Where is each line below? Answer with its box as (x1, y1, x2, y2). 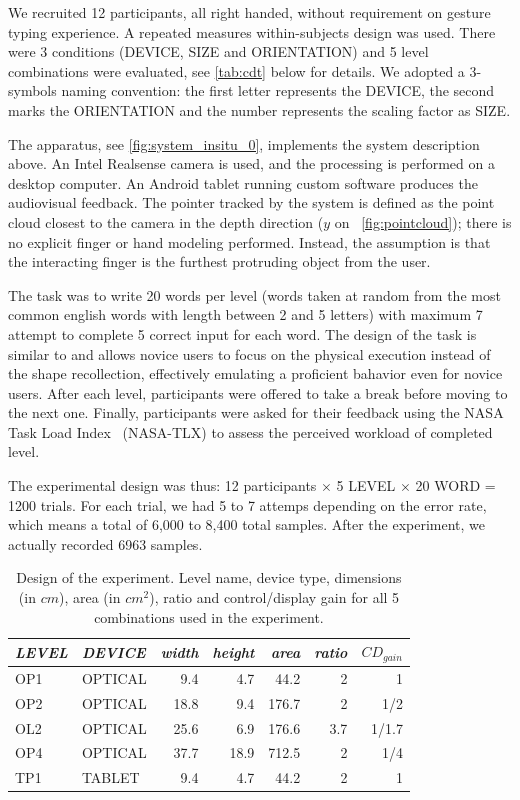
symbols (8, 80, 57, 101)
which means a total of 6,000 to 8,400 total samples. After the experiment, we (8, 514, 486, 535)
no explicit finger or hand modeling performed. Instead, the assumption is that (8, 231, 491, 252)
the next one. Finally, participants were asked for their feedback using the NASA (8, 402, 504, 423)
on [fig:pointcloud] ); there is (334, 211, 512, 232)
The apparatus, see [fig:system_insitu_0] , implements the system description (8, 133, 480, 154)
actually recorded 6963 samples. (8, 533, 203, 554)
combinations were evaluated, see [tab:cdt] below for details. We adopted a (8, 60, 465, 81)
